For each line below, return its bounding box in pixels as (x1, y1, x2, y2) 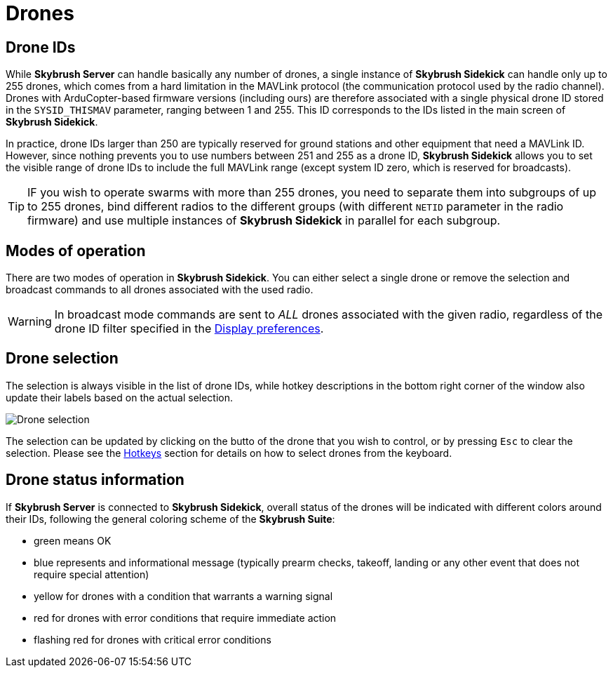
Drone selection (6, 349, 119, 368)
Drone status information (6, 471, 184, 489)
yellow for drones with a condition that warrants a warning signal (34, 589, 333, 602)
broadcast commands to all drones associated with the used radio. (6, 284, 314, 296)
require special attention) (34, 568, 149, 580)
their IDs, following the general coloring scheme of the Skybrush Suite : (6, 512, 335, 525)
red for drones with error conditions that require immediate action (34, 611, 337, 624)
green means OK (34, 534, 112, 547)
